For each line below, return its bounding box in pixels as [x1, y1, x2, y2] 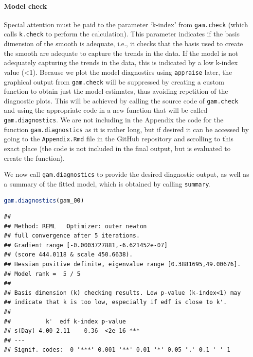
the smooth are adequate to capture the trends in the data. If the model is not [4, 48, 238, 58]
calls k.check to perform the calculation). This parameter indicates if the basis [4, 29, 240, 39]
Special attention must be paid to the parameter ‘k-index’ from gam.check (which [4, 19, 248, 29]
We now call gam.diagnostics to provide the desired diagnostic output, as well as [4, 169, 249, 179]
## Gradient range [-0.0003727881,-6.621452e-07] [4, 241, 168, 249]
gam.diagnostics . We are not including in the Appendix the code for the [4, 115, 223, 125]
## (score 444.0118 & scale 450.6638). [4, 251, 133, 258]
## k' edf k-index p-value [4, 318, 126, 325]
